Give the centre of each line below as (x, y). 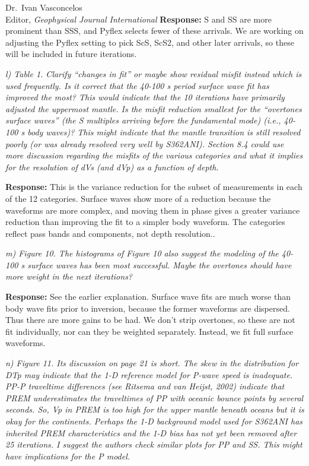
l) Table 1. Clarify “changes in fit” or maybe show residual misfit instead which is (154, 73)
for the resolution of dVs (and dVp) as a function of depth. (112, 167)
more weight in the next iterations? (69, 276)
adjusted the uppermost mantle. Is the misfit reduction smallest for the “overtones (154, 108)
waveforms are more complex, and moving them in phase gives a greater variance (153, 210)
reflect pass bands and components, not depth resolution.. (110, 233)
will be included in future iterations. (71, 54)
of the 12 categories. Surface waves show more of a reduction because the (138, 198)
